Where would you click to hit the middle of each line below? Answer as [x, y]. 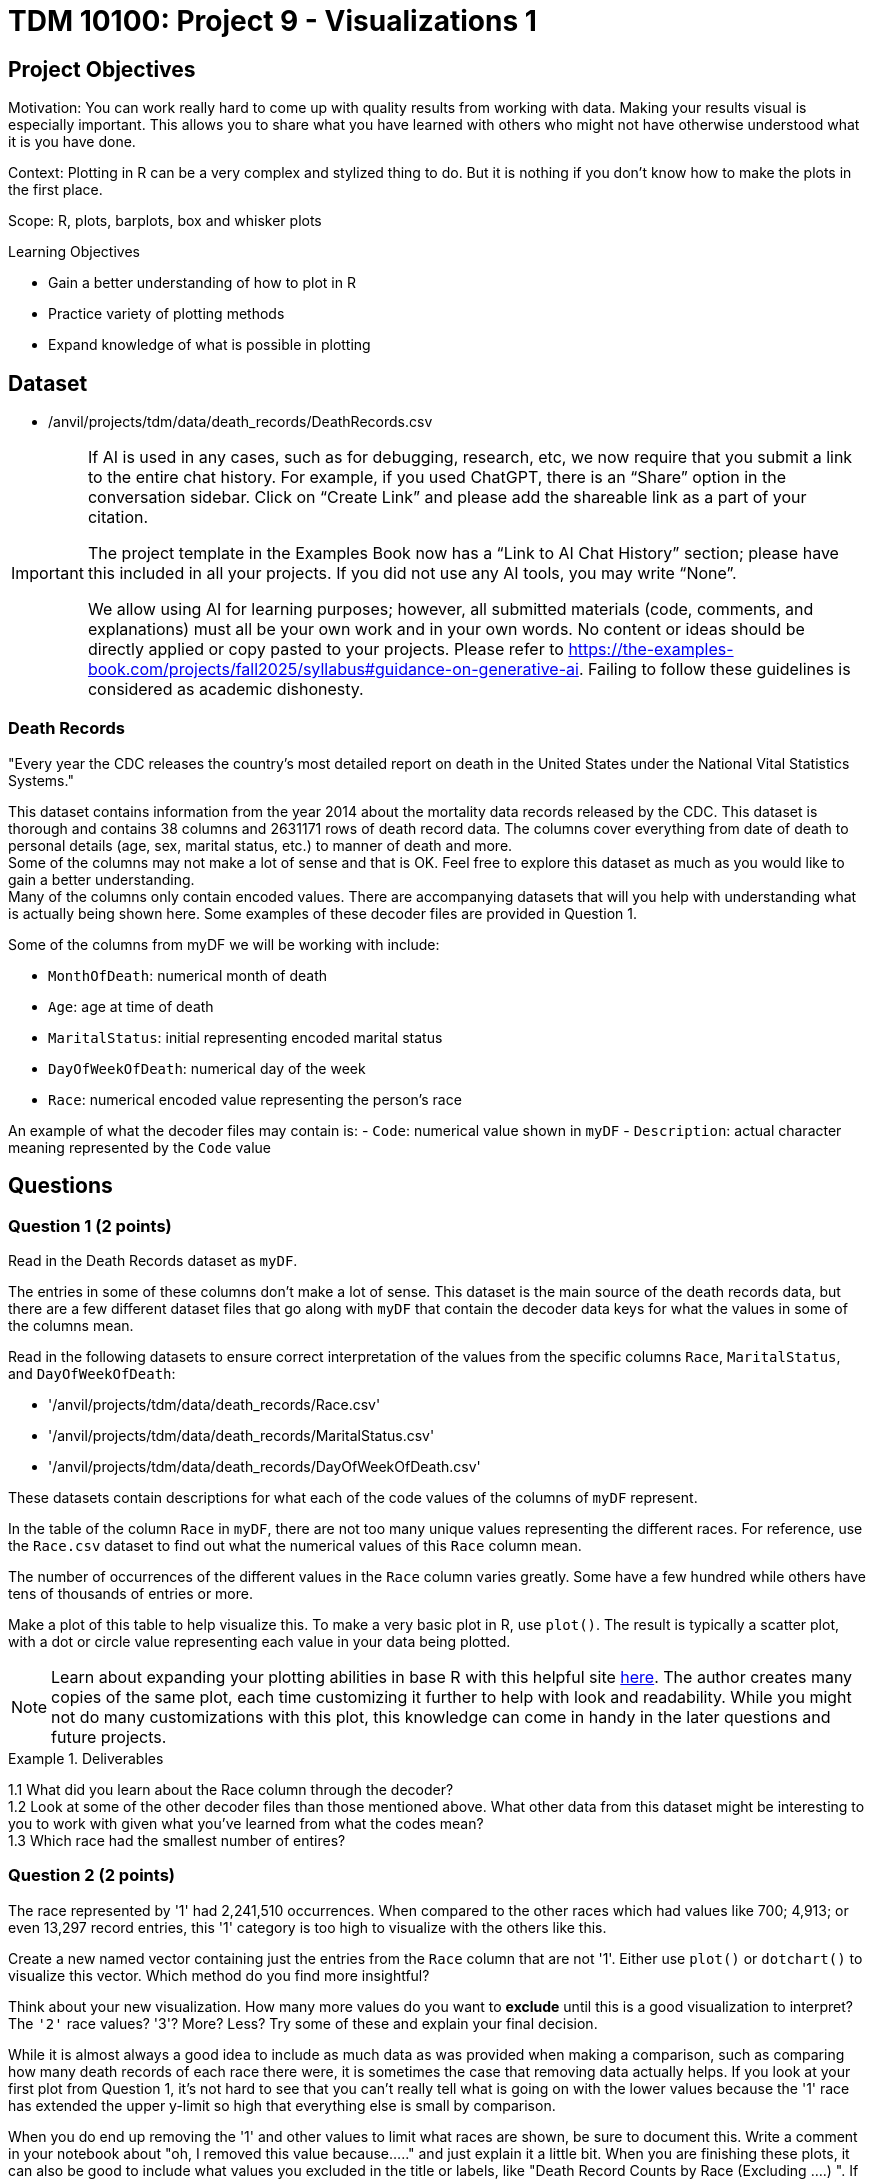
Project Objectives [102, 69]
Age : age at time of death [131, 1006]
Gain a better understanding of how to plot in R [202, 283]
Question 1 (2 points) [90, 1225]
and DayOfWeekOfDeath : [92, 1373]
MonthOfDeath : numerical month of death [188, 975]
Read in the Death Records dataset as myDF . [153, 1260]
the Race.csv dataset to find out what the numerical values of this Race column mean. [295, 1545]
